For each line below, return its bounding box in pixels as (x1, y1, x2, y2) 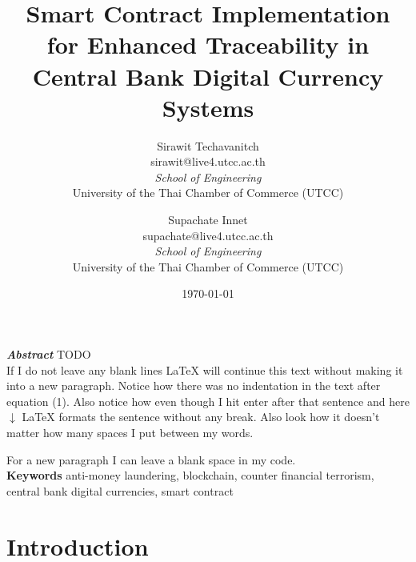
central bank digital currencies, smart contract (6, 482, 234, 499)
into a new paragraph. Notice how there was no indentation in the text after (6, 377, 381, 394)
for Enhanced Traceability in (46, 28, 370, 61)
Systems (162, 90, 254, 123)
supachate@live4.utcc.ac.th (142, 227, 274, 243)
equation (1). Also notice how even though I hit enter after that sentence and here (6, 392, 410, 409)
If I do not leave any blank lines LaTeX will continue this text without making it (6, 361, 403, 378)
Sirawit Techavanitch (157, 137, 259, 154)
